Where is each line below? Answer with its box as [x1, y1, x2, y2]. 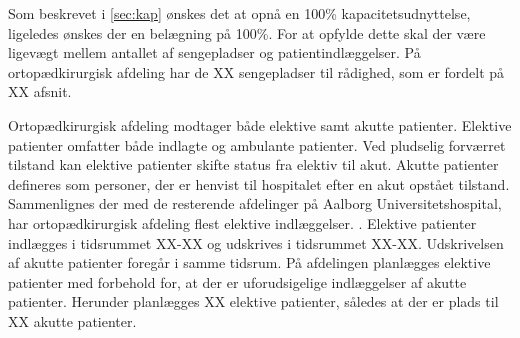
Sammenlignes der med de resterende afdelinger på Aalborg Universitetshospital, [8, 193, 502, 214]
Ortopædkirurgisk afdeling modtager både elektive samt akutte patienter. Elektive [8, 114, 512, 135]
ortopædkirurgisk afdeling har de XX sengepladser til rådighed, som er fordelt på [8, 61, 505, 82]
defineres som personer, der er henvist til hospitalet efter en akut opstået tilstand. [8, 173, 510, 194]
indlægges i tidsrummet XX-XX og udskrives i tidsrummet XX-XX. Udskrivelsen [8, 232, 504, 253]
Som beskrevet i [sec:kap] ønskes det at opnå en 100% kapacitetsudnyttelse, [8, 3, 471, 23]
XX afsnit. [8, 81, 72, 102]
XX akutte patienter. [8, 310, 137, 331]
